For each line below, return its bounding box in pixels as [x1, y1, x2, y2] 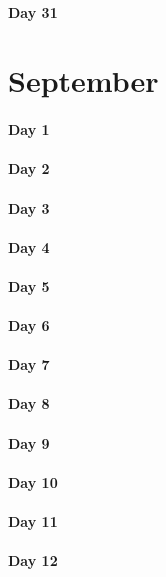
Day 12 [8, 550, 58, 571]
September [8, 60, 159, 101]
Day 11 [8, 511, 58, 532]
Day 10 [8, 471, 58, 492]
